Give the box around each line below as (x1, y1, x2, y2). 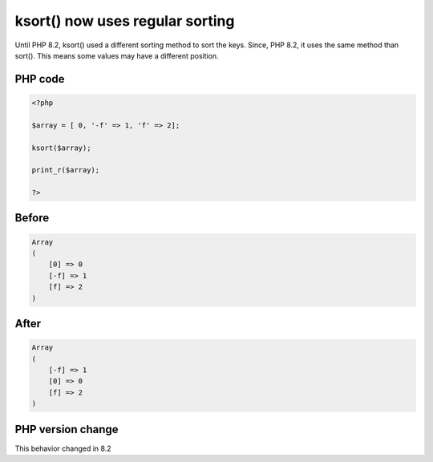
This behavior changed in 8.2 (14, 444, 111, 453)
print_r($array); (31, 165, 100, 175)
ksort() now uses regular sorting (14, 12, 235, 30)
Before (14, 211, 50, 225)
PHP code (14, 72, 65, 86)
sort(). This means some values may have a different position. (14, 51, 220, 60)
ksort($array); (31, 143, 91, 152)
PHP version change (14, 422, 119, 436)
